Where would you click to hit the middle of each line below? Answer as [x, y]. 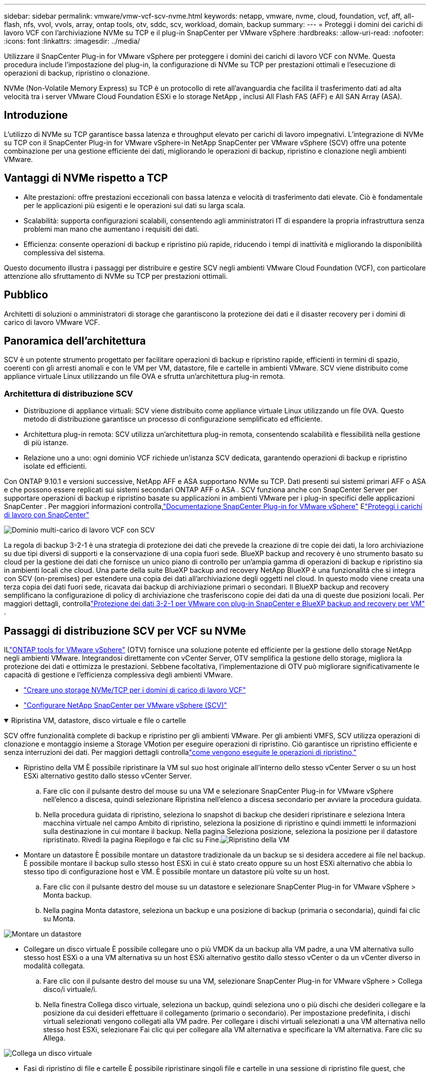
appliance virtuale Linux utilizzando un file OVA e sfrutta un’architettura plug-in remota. [145, 376]
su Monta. [59, 918]
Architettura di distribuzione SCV [68, 393]
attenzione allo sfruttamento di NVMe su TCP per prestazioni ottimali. [116, 276]
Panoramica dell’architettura [75, 341]
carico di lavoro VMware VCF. [52, 322]
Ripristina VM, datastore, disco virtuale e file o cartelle [98, 720]
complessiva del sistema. [64, 252]
